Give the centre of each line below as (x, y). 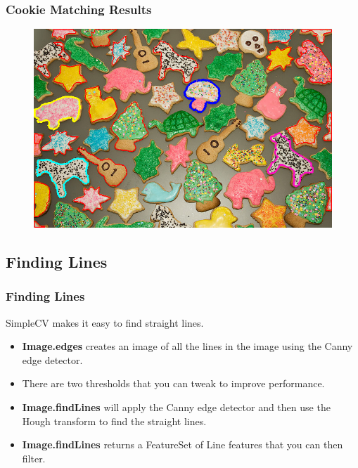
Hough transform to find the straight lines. (114, 421)
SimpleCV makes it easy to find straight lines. (105, 322)
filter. (34, 458)
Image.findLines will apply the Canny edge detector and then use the (176, 407)
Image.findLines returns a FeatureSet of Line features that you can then (183, 444)
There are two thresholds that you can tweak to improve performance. (173, 383)
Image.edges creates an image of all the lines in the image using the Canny (187, 346)
